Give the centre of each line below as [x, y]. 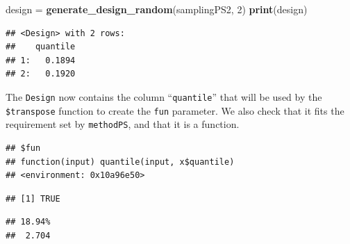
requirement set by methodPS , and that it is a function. [123, 124]
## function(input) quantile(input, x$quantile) [120, 162]
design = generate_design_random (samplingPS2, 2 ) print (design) [157, 9]
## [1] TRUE [33, 198]
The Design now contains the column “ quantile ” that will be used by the [164, 96]
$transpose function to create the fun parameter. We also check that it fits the [175, 110]
